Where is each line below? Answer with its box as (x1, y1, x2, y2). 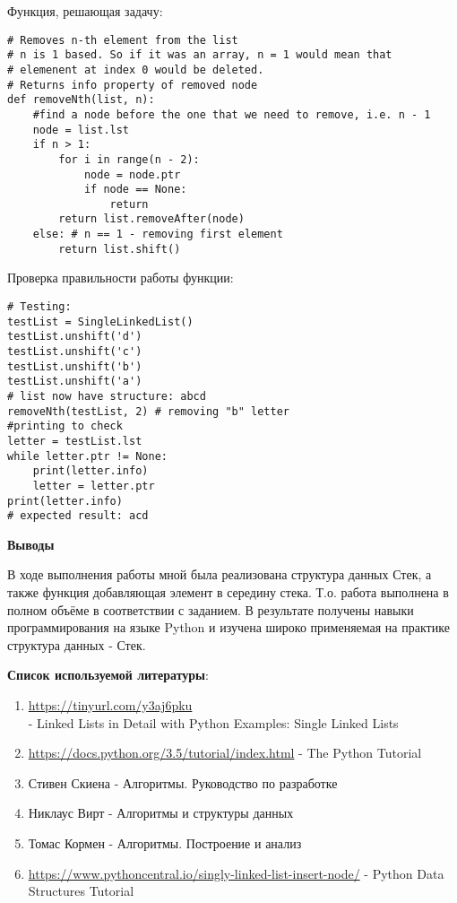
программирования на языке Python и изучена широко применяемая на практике (7, 618, 450, 637)
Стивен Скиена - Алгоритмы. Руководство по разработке (28, 773, 338, 792)
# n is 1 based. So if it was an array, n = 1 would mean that (7, 48, 392, 62)
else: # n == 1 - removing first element (32, 228, 283, 241)
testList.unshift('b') (7, 360, 142, 373)
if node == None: (83, 183, 187, 196)
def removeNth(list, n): (7, 93, 155, 107)
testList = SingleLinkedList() (7, 315, 194, 328)
